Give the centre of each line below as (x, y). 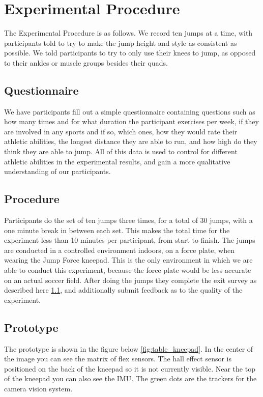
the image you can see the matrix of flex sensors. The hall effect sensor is (118, 359)
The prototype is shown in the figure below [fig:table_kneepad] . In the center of (129, 348)
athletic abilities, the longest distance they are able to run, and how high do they (131, 141)
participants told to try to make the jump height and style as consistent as (121, 42)
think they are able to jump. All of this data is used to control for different (121, 151)
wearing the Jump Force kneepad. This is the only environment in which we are (128, 260)
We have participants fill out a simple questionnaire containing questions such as (130, 111)
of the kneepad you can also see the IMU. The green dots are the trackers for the (130, 378)
